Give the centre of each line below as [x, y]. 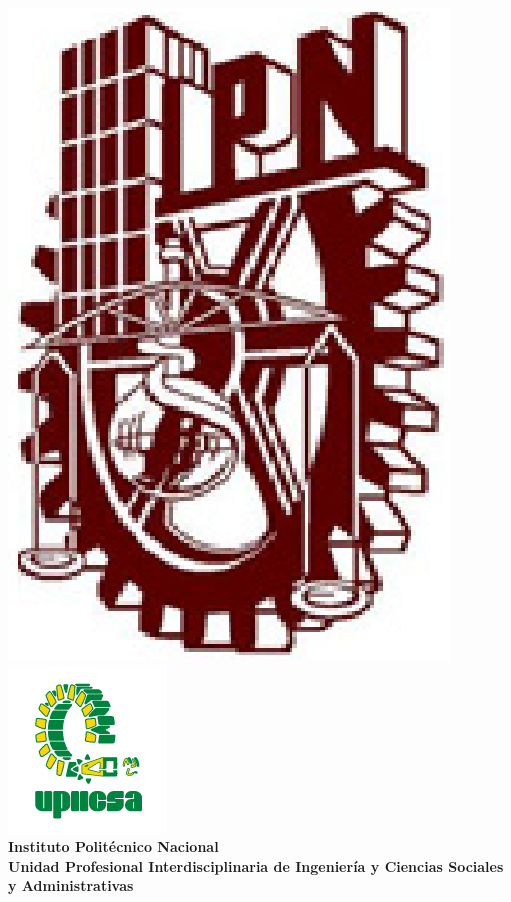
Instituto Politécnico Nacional [113, 846]
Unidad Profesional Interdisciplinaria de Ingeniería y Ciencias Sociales [256, 865]
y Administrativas [71, 885]
